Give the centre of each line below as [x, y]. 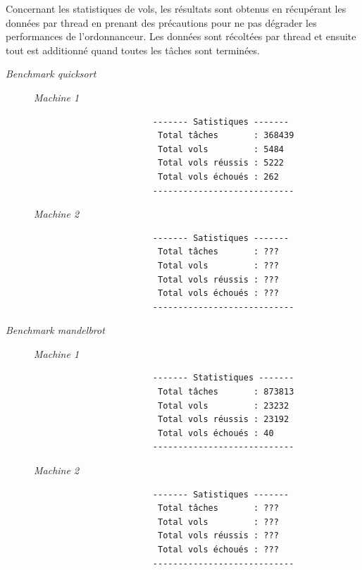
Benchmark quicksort [51, 74]
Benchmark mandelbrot [55, 330]
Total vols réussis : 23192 [224, 420]
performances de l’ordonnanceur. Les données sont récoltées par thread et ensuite [181, 36]
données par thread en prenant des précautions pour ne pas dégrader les [161, 22]
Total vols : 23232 [224, 405]
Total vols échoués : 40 [216, 433]
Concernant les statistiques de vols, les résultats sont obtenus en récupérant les [176, 8]
